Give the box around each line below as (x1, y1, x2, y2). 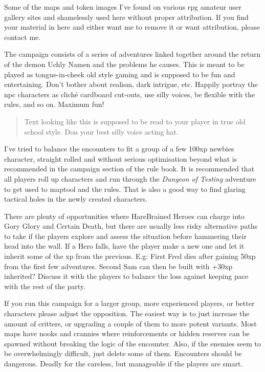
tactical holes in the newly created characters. (4, 193, 148, 204)
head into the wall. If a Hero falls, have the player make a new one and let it (4, 240, 245, 251)
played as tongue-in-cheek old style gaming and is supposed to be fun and (4, 69, 235, 79)
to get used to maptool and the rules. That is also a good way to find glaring (4, 183, 246, 194)
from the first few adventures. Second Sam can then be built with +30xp (4, 260, 233, 271)
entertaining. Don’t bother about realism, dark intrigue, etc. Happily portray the (4, 79, 258, 90)
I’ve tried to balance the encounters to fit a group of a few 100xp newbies (4, 143, 234, 154)
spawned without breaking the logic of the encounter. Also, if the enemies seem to (4, 338, 261, 348)
